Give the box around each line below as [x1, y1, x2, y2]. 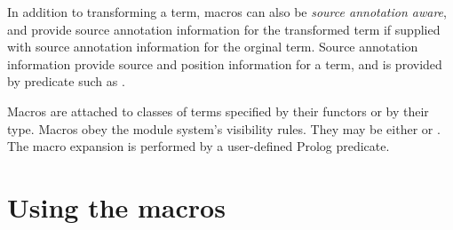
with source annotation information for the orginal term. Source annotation [7, 37, 418, 56]
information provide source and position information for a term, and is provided [7, 54, 442, 73]
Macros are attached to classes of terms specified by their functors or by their [7, 101, 429, 120]
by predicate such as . [7, 72, 125, 91]
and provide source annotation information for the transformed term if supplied [7, 20, 441, 38]
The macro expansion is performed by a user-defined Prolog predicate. [7, 137, 390, 155]
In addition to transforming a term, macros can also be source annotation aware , [7, 3, 447, 20]
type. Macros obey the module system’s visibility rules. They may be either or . [7, 119, 441, 138]
